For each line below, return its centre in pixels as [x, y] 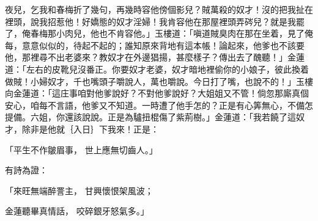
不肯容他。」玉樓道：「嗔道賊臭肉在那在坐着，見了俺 [210, 33]
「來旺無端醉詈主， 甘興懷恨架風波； [79, 190]
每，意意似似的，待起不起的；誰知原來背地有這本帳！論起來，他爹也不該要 [155, 45]
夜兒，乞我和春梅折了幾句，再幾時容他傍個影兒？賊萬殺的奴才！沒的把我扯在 [159, 9]
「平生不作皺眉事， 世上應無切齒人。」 [81, 149]
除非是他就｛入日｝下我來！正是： [90, 129]
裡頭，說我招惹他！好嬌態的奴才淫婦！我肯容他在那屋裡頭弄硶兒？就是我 [150, 21]
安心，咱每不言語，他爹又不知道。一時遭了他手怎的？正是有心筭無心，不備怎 [159, 105]
